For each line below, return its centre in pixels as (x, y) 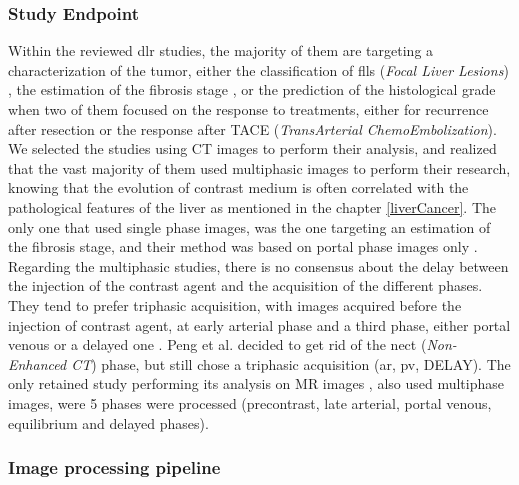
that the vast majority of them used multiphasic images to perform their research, (259, 167)
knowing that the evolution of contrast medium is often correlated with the (238, 187)
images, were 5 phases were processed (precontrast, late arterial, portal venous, (250, 402)
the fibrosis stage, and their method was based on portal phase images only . (243, 246)
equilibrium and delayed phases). (108, 422)
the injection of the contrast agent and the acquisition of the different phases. (245, 285)
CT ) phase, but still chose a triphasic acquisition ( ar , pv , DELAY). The (291, 363)
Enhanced (37, 363)
